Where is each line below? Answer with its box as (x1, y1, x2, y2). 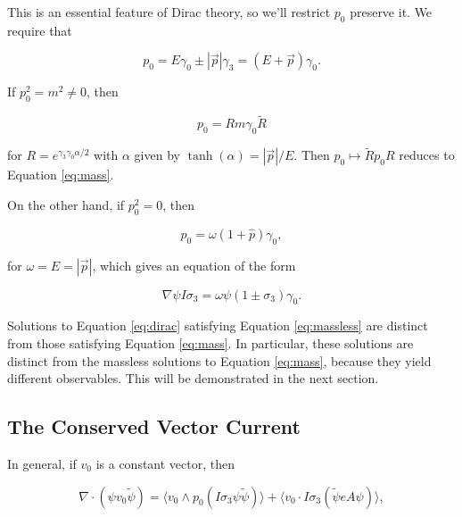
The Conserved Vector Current (7, 413, 301, 440)
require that (7, 21, 72, 39)
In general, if (7, 454, 77, 472)
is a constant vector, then (95, 454, 235, 472)
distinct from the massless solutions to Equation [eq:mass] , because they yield (7, 351, 432, 370)
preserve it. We (350, 3, 433, 21)
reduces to (399, 146, 455, 164)
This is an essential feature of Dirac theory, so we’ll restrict (7, 3, 331, 21)
